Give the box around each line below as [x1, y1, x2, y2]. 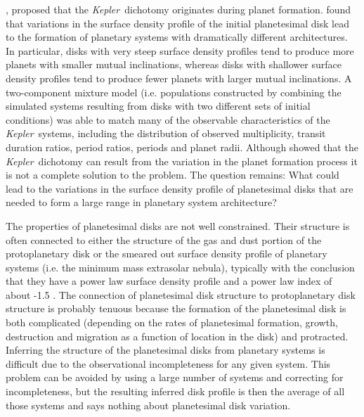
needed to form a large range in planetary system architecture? [6, 195, 277, 210]
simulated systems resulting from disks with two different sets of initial [6, 98, 311, 113]
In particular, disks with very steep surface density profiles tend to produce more [6, 43, 354, 58]
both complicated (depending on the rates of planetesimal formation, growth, [6, 315, 338, 330]
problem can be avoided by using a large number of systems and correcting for [6, 370, 344, 385]
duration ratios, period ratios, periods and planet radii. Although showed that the [6, 139, 358, 154]
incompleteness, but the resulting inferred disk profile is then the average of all [6, 384, 345, 399]
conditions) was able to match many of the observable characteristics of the [6, 112, 330, 127]
